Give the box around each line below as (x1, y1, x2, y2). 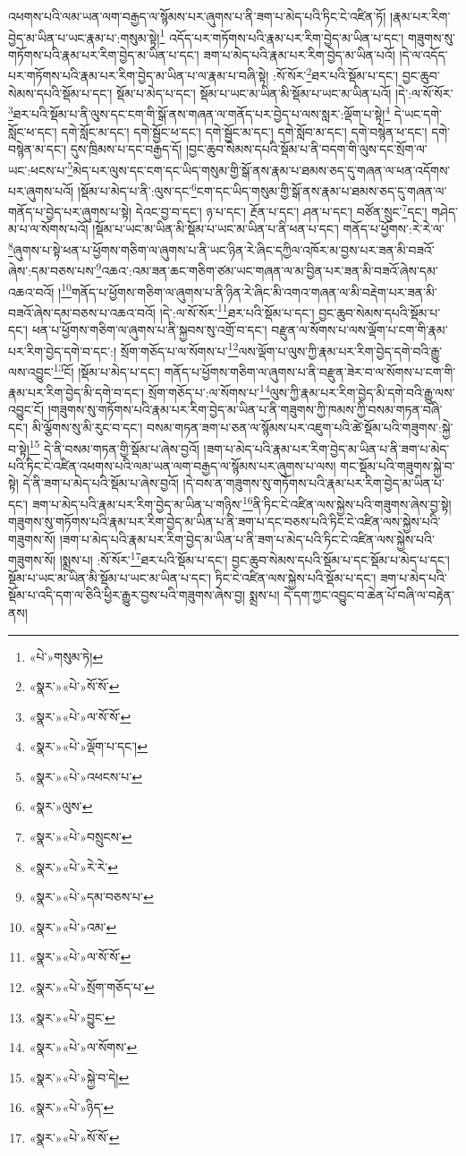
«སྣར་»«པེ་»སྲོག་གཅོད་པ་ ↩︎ (29, 978, 155, 997)
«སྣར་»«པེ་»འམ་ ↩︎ (29, 917, 117, 936)
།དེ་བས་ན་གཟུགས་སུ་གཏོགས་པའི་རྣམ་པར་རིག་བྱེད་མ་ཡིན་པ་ (182, 474, 445, 492)
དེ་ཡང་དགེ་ (394, 104, 442, 123)
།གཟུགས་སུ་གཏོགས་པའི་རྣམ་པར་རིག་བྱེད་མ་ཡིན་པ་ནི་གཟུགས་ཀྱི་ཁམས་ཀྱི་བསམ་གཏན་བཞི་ (47, 400, 443, 419)
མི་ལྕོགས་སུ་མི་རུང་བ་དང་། (31, 418, 143, 436)
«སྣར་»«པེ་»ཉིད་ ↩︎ (29, 1098, 114, 1117)
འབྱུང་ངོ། (8, 400, 44, 419)
